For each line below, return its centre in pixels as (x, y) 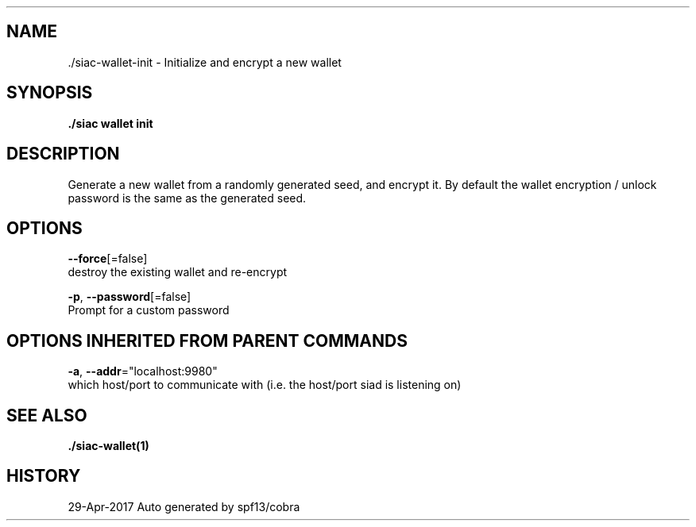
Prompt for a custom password (149, 310)
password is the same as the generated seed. (187, 198)
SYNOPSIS (50, 93)
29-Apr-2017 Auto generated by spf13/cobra (184, 506)
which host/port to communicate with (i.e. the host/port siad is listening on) (265, 385)
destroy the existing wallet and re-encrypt (178, 272)
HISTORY (44, 476)
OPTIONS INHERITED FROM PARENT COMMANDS (207, 340)
